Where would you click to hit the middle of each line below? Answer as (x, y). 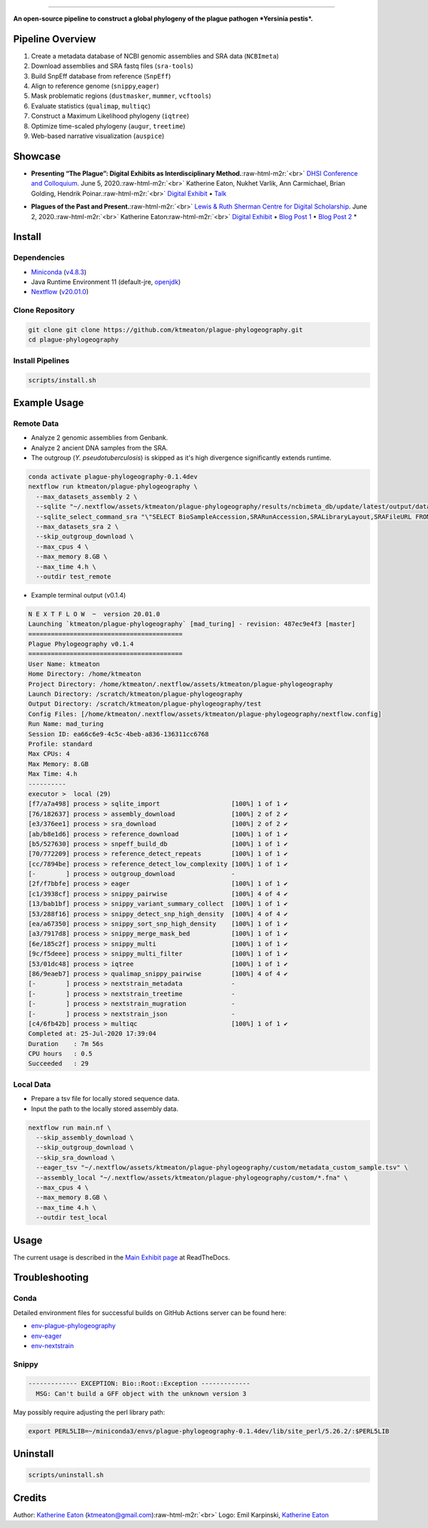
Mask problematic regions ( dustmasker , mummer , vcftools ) (121, 96)
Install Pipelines (41, 361)
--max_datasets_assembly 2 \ (87, 497)
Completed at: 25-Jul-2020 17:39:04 (92, 1034)
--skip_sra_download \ (76, 1157)
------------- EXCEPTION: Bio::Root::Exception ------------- (139, 1384)
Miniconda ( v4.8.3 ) (59, 272)
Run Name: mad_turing (66, 724)
